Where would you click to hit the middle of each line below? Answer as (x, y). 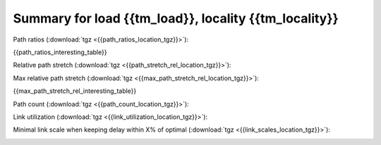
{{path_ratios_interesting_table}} (60, 52)
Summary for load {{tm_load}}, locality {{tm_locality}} (176, 18)
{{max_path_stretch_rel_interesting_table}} (75, 91)
